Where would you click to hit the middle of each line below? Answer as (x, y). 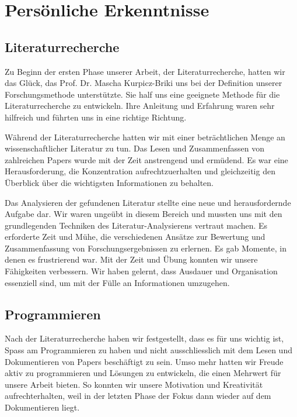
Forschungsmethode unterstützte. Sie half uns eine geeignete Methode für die (142, 94)
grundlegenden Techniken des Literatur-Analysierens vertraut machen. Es (136, 225)
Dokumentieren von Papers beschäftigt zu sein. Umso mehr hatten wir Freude (144, 361)
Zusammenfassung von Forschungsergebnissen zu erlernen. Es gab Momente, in (146, 248)
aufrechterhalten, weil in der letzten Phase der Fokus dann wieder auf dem (138, 396)
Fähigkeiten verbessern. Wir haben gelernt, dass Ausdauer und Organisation (141, 271)
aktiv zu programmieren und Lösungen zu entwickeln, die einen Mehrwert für (143, 373)
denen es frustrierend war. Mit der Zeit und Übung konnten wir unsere (131, 259)
